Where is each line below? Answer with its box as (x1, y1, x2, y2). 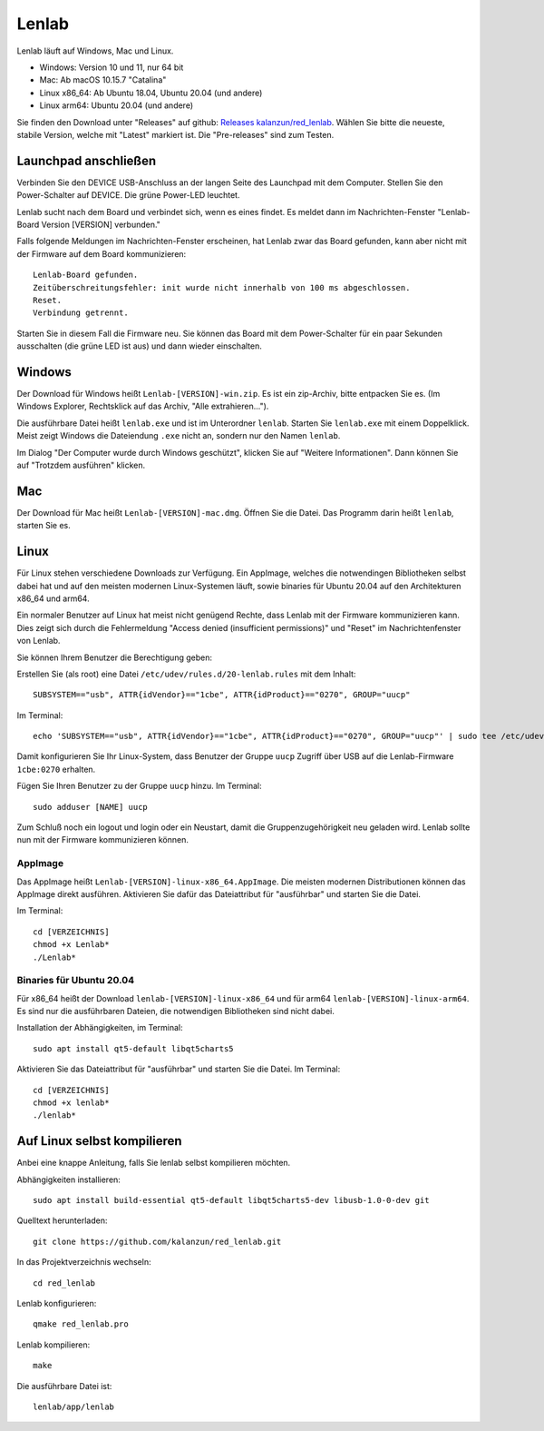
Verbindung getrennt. (33, 308, 129, 318)
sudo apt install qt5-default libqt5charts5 (33, 1043, 235, 1053)
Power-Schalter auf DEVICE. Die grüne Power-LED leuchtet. (16, 190, 240, 201)
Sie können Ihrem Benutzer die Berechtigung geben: (16, 652, 213, 663)
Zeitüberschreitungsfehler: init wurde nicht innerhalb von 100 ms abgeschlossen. (33, 282, 411, 292)
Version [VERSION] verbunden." (41, 219, 160, 230)
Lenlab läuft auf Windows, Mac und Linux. (16, 45, 174, 56)
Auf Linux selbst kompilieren (16, 1133, 182, 1149)
